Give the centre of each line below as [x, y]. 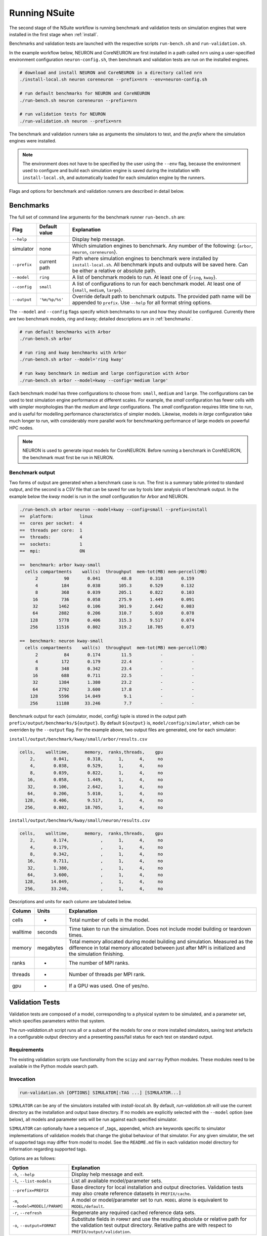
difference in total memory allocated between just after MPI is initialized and [157, 948]
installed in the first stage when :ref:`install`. [54, 34]
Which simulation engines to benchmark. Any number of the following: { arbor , [162, 246]
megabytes [50, 948]
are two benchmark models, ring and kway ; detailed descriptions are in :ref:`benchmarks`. [101, 318]
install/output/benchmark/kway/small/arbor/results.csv [78, 739]
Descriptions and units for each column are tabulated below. [70, 901]
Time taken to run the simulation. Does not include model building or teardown [160, 929]
